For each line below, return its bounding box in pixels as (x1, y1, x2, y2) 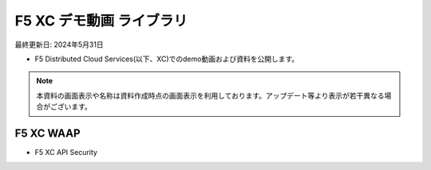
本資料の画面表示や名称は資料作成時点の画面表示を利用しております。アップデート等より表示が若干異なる (36, 91, 385, 100)
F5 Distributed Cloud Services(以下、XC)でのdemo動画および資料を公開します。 (34, 54, 299, 64)
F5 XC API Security (34, 148, 97, 157)
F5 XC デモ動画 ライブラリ (14, 12, 188, 29)
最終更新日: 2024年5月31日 (14, 40, 104, 49)
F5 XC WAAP (14, 126, 81, 140)
